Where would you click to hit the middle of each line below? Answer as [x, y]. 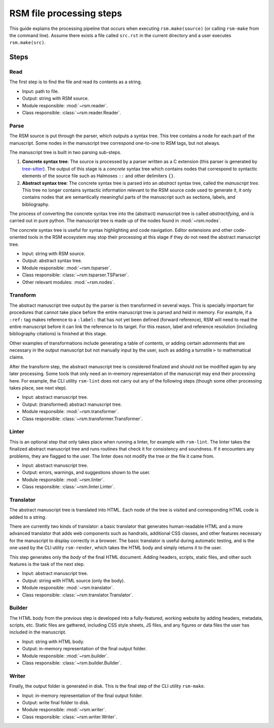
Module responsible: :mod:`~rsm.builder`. [65, 656]
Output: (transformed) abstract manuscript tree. [72, 404]
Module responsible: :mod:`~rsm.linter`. [63, 480]
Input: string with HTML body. [53, 641]
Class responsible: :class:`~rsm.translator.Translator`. [78, 595]
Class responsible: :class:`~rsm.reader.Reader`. [72, 113]
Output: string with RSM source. [56, 99]
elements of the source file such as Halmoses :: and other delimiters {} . [98, 176]
